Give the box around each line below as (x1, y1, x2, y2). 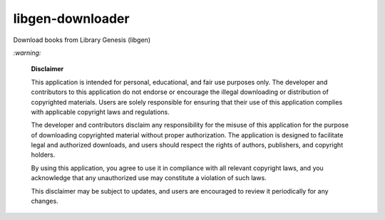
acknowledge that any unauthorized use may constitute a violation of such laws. (31, 174, 267, 182)
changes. (31, 197, 58, 206)
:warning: (13, 48, 41, 57)
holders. (31, 150, 56, 159)
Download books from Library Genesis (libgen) (13, 36, 151, 44)
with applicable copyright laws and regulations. (31, 108, 170, 116)
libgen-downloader (13, 11, 130, 26)
